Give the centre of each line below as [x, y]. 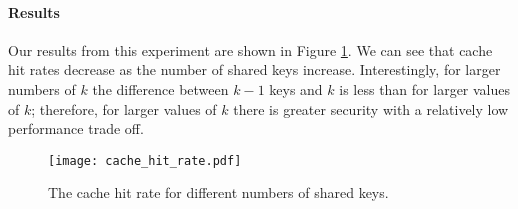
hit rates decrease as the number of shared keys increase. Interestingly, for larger [254, 69]
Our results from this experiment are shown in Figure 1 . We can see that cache [250, 49]
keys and [296, 88]
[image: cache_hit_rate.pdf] [145, 160]
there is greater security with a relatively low [371, 108]
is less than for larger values [425, 88]
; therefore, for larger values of [124, 108]
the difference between [160, 88]
